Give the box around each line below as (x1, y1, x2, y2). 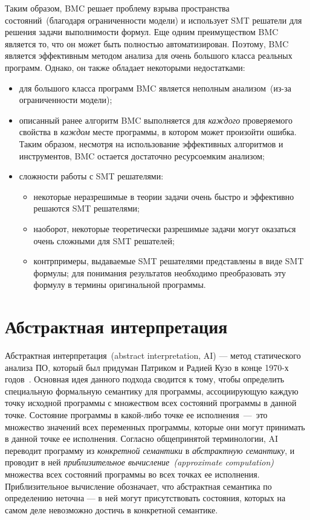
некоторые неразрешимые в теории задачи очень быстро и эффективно (33, 190, 294, 202)
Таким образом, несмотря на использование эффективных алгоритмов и (19, 137, 283, 150)
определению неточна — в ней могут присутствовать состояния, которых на (5, 492, 286, 504)
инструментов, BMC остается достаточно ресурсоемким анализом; (19, 149, 265, 162)
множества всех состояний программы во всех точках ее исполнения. (5, 467, 260, 480)
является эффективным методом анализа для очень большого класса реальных (5, 49, 292, 62)
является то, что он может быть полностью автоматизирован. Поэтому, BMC (5, 37, 289, 50)
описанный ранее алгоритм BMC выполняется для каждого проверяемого (19, 113, 292, 126)
